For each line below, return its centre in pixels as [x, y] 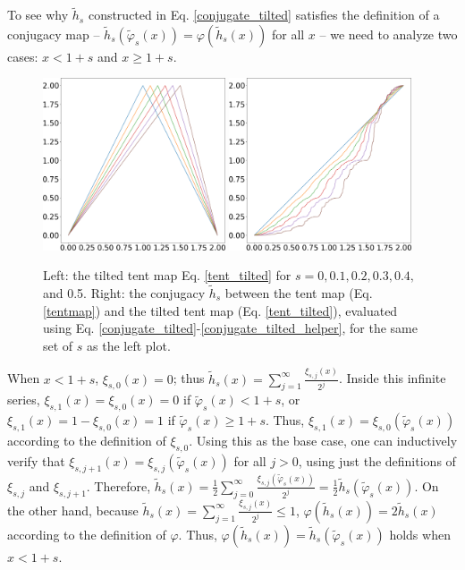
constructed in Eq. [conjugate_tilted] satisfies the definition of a [264, 15]
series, [24, 400]
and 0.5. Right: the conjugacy [124, 292]
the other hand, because [73, 510]
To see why [38, 15]
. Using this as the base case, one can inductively [323, 440]
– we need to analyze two [389, 34]
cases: [23, 56]
